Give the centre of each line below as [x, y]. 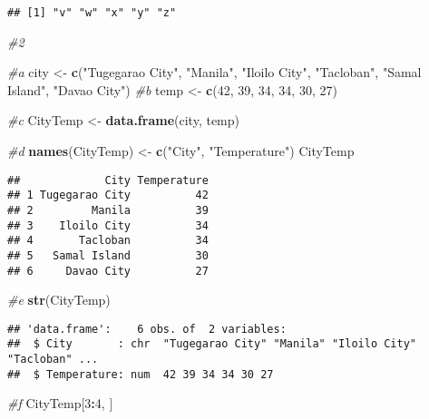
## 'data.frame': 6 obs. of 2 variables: [147, 329]
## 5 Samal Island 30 [108, 255]
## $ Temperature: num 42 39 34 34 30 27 [141, 374]
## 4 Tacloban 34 [108, 241]
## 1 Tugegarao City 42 [108, 195]
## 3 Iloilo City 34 [108, 225]
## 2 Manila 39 [108, 210]
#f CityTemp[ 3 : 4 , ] [60, 403]
